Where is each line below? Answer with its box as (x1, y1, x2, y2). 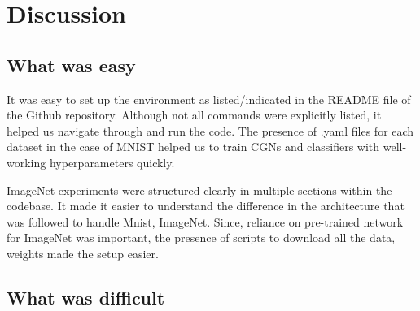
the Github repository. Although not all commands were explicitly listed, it (7, 106, 382, 123)
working (7, 153, 46, 171)
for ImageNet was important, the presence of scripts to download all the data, (7, 229, 396, 246)
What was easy (7, 52, 136, 77)
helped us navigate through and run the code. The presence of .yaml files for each (7, 122, 414, 139)
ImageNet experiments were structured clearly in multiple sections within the (7, 181, 392, 198)
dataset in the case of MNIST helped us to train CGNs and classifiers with (7, 138, 380, 155)
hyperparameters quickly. (49, 153, 175, 171)
